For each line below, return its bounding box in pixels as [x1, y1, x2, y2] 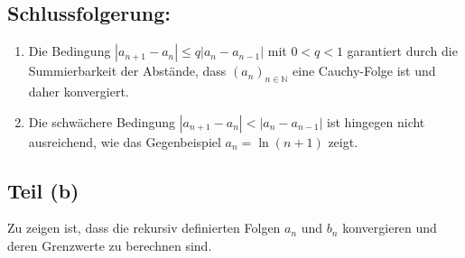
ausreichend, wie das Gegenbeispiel [28, 132, 221, 151]
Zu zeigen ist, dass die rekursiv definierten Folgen [7, 218, 281, 237]
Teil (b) [7, 176, 79, 204]
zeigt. [328, 132, 358, 151]
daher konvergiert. [28, 82, 129, 100]
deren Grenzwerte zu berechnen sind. [7, 235, 212, 254]
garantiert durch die [347, 41, 458, 60]
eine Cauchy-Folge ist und [293, 61, 436, 80]
